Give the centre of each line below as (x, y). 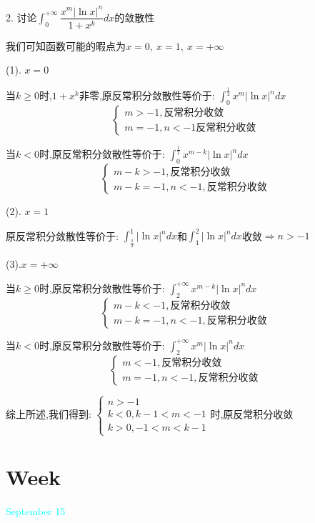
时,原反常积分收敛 (252, 413)
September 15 (36, 511)
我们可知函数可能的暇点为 (66, 45)
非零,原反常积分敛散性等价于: (147, 95)
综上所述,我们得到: (49, 413)
